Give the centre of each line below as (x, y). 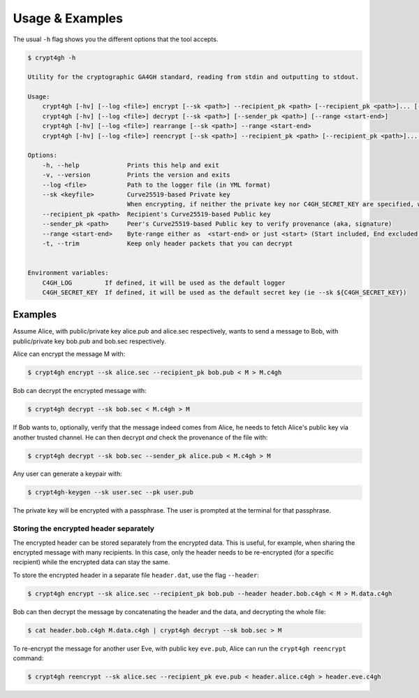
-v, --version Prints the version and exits (136, 175)
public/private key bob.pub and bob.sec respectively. (90, 341)
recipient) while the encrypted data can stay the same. (91, 562)
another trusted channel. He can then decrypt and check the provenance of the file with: (140, 437)
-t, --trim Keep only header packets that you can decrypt (168, 243)
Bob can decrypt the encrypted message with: (80, 391)
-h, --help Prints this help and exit (131, 165)
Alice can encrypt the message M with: (69, 354)
